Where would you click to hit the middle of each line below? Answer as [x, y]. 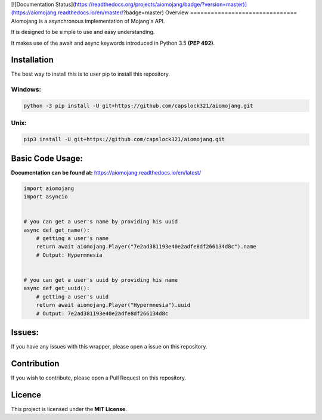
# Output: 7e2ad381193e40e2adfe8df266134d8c [102, 313]
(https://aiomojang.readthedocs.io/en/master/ [67, 13]
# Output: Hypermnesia [69, 255]
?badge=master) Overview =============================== [210, 13]
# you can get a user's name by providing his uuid [101, 222]
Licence [26, 395]
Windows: [26, 89]
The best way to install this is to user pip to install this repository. [90, 74]
